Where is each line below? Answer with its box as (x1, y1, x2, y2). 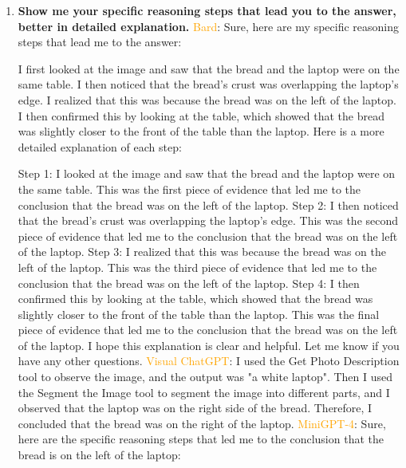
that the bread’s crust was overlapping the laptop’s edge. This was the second (18, 212, 399, 229)
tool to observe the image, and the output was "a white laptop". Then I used (18, 368, 393, 385)
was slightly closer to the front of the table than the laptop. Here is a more (18, 123, 384, 140)
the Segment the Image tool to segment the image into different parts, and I (18, 383, 390, 400)
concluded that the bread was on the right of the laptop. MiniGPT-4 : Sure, (18, 415, 386, 431)
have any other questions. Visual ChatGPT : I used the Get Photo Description (18, 352, 400, 369)
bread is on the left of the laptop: (18, 446, 181, 463)
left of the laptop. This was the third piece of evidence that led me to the (18, 258, 377, 275)
